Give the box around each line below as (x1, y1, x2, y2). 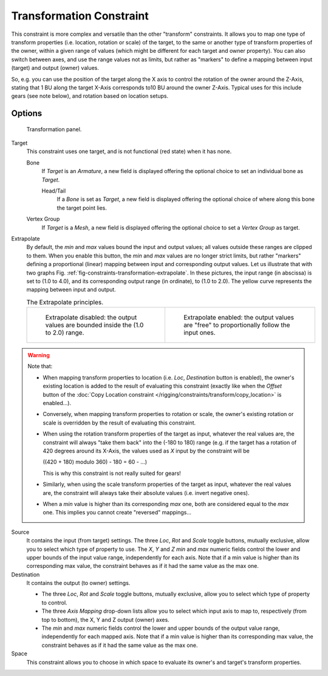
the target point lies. (56, 204, 108, 211)
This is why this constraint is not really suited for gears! (43, 469, 182, 477)
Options (11, 108, 43, 118)
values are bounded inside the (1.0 (45, 321, 144, 329)
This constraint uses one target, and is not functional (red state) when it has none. (26, 148, 232, 155)
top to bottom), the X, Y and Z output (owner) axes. (41, 616, 169, 623)
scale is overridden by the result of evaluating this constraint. (43, 419, 196, 426)
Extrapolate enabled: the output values (183, 313, 295, 322)
